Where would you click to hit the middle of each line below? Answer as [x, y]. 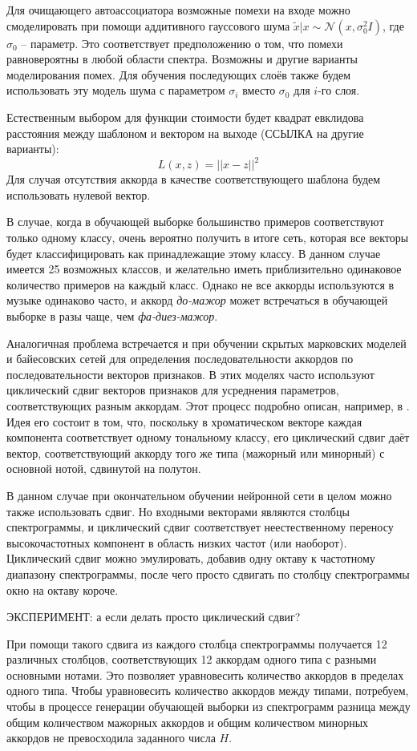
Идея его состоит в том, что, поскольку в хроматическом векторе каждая [184, 421]
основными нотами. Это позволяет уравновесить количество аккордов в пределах [205, 674]
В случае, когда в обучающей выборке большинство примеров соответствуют [195, 222]
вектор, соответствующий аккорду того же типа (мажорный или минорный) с [196, 452]
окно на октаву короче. [63, 589]
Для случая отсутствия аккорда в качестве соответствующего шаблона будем [194, 179]
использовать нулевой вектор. [79, 194]
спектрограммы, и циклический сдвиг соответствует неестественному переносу [200, 527]
